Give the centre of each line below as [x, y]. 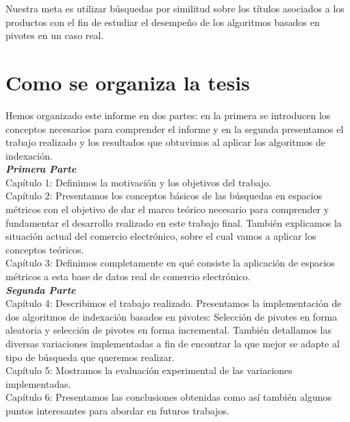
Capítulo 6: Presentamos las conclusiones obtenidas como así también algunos [169, 397]
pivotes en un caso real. [55, 35]
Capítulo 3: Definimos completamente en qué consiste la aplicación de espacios [170, 263]
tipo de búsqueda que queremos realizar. [90, 357]
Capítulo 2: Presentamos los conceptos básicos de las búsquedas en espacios [164, 196]
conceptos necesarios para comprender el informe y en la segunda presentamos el [175, 128]
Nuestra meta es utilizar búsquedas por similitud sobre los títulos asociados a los [175, 8]
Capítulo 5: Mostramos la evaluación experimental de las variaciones [149, 370]
